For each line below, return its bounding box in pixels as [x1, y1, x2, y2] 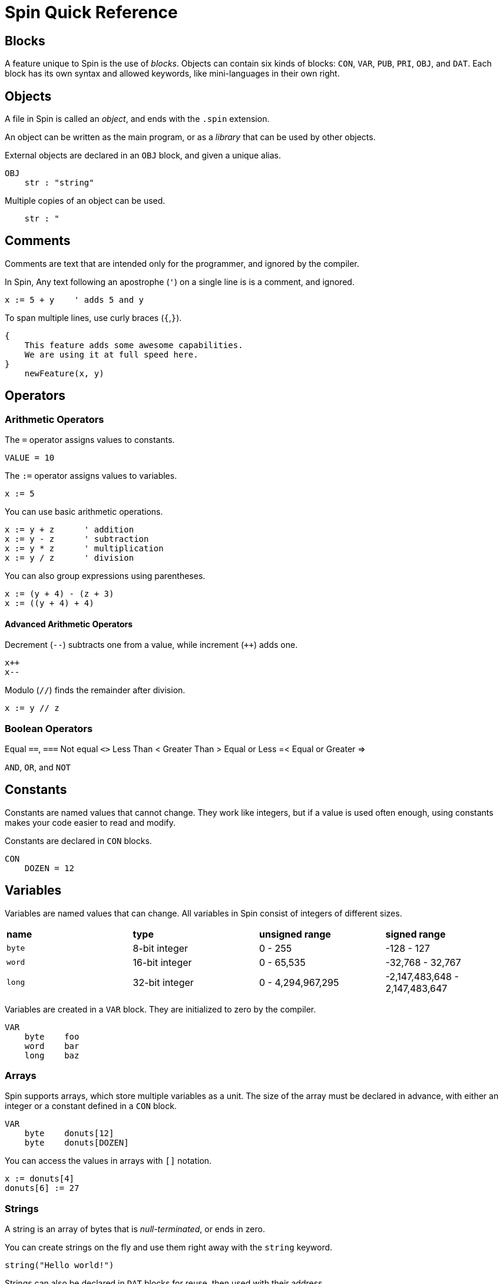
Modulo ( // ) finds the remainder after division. [5, 685, 186, 696]
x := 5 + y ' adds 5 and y [5, 294, 144, 305]
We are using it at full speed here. [24, 349, 198, 359]
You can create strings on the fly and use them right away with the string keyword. [5, 1242, 333, 1253]
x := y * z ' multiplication [5, 544, 164, 554]
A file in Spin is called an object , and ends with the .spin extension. [5, 114, 270, 124]
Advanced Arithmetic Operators [5, 618, 133, 629]
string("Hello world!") [5, 1260, 114, 1270]
